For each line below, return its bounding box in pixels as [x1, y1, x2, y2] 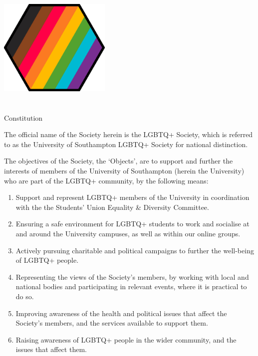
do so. [15, 291, 34, 301]
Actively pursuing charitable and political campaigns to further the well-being [15, 245, 254, 255]
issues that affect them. [15, 344, 87, 355]
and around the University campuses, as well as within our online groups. [15, 228, 241, 238]
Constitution [4, 112, 43, 123]
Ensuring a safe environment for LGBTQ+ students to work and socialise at [15, 218, 250, 229]
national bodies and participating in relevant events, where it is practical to [15, 281, 247, 292]
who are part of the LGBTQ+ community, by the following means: [4, 175, 209, 185]
